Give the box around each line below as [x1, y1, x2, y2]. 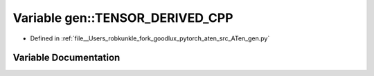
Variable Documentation [12, 52, 121, 64]
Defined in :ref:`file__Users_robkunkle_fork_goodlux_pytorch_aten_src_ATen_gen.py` [30, 34, 270, 42]
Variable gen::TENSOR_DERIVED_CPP [12, 10, 233, 25]
